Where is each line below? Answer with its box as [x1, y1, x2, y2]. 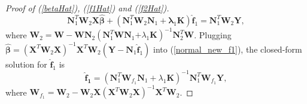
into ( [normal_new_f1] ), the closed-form [153, 42, 302, 55]
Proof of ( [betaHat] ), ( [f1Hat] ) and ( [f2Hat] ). [5, 2, 169, 14]
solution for [5, 57, 47, 70]
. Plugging [194, 28, 232, 41]
